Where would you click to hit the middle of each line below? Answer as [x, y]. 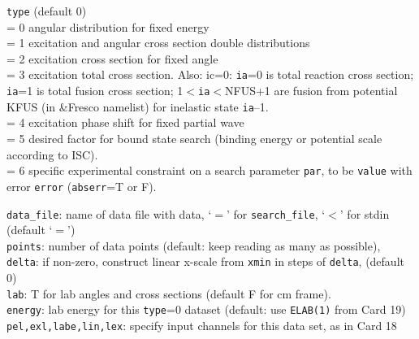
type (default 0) [47, 11]
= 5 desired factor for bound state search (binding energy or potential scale [194, 138]
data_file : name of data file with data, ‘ [109, 213]
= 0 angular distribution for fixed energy [108, 26]
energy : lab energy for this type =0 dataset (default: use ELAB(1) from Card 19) [206, 309]
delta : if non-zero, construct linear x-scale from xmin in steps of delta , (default [205, 261]
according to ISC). [52, 154]
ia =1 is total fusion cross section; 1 [95, 91]
